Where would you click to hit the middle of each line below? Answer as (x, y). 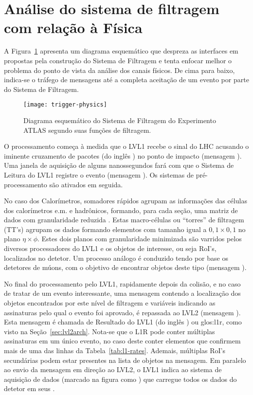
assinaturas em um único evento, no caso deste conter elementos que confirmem (122, 341)
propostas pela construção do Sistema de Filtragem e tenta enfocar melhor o (118, 60)
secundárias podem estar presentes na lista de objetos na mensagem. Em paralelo (125, 360)
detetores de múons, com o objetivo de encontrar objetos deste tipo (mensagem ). (125, 267)
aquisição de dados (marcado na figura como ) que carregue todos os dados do (120, 379)
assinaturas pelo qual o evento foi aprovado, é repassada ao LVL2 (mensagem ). (122, 312)
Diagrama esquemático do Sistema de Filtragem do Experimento (120, 120)
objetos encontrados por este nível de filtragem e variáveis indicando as (110, 303)
